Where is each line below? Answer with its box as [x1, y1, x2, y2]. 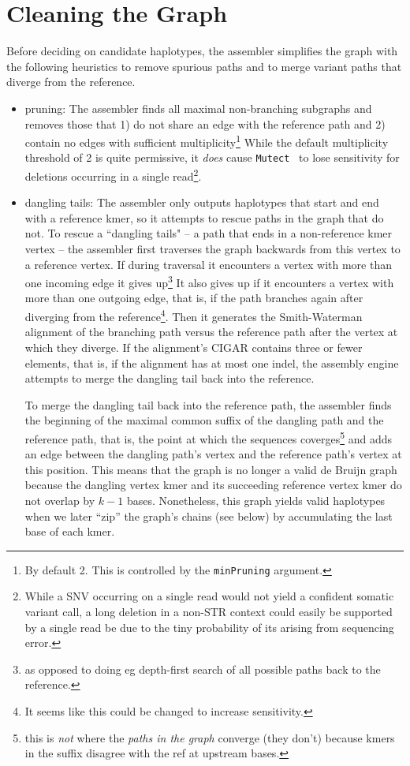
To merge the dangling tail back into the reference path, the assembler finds [24, 396, 392, 413]
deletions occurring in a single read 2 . [24, 166, 202, 184]
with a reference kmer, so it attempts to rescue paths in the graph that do [24, 209, 384, 226]
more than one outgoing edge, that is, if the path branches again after [24, 290, 363, 306]
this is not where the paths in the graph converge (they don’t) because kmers [24, 729, 395, 745]
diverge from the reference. [6, 73, 136, 90]
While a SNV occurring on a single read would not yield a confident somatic [24, 588, 394, 604]
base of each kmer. [24, 523, 115, 540]
